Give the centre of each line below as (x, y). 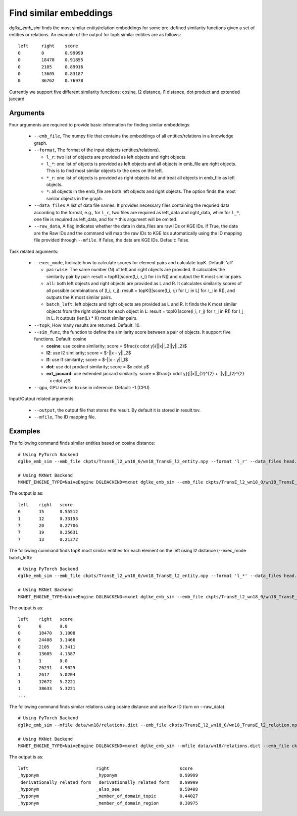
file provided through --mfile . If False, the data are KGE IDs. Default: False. (112, 240)
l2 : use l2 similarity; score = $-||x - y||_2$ (89, 353)
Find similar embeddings (61, 13)
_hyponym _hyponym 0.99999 (108, 775)
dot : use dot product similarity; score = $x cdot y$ (98, 366)
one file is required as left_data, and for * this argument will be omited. (106, 219)
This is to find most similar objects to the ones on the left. (105, 171)
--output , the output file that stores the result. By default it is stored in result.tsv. (117, 410)
